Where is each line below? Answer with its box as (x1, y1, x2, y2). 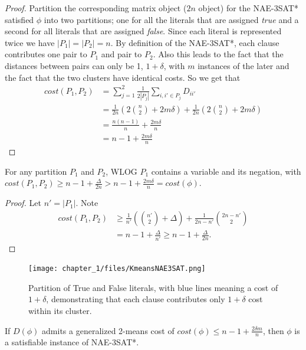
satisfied (5, 13, 34, 25)
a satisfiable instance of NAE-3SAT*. (5, 336, 139, 348)
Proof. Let (5, 197, 41, 209)
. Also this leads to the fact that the (153, 48, 284, 60)
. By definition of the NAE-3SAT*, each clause (110, 36, 279, 48)
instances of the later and (198, 59, 289, 71)
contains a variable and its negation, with (151, 165, 301, 177)
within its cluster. (28, 305, 92, 317)
